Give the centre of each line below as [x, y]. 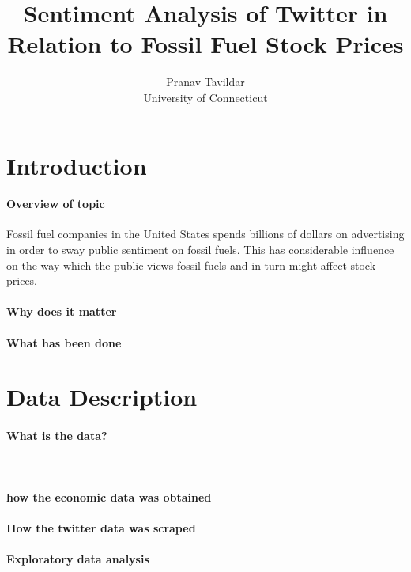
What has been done [64, 342]
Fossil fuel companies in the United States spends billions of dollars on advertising [205, 234]
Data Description [102, 397]
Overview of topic [56, 204]
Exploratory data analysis [78, 558]
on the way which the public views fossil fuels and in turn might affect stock [191, 265]
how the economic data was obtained [109, 496]
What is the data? [57, 436]
